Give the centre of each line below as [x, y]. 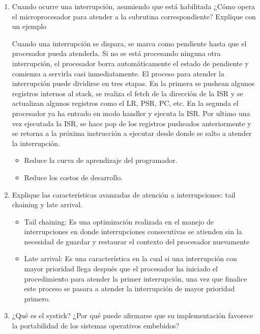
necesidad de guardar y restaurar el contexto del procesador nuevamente [137, 241]
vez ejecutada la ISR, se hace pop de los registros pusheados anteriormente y [132, 123]
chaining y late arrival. [47, 204]
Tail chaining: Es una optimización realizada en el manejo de [119, 221]
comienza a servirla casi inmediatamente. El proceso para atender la [118, 73]
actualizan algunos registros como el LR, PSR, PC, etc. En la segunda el [125, 103]
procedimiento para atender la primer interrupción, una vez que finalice [136, 278]
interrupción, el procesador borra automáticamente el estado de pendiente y [130, 63]
